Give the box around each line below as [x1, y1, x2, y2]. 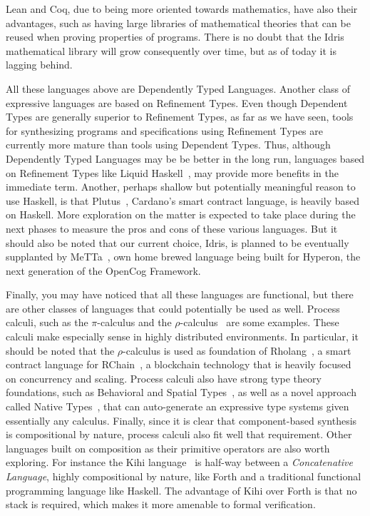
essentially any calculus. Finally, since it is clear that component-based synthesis [6, 413, 357, 428]
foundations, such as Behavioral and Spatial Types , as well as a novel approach [6, 385, 356, 400]
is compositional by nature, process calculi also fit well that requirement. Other [6, 427, 352, 442]
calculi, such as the [6, 315, 88, 330]
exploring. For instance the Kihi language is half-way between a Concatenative [6, 455, 353, 470]
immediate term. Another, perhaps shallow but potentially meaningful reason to [6, 179, 356, 194]
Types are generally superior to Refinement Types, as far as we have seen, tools [6, 109, 354, 124]
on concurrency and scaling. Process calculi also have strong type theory [6, 370, 322, 385]
